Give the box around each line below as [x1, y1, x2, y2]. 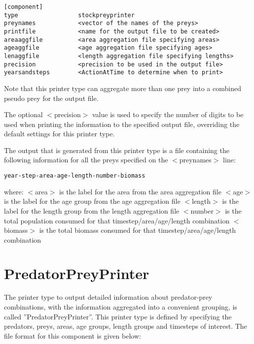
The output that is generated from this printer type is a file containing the [4, 145, 229, 155]
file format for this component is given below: [4, 330, 141, 341]
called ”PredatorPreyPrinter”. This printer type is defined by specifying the [4, 311, 232, 321]
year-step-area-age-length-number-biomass [4, 172, 145, 180]
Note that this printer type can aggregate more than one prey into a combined [4, 83, 241, 93]
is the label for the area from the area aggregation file [59, 186, 221, 196]
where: [4, 186, 24, 196]
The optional [4, 109, 43, 120]
